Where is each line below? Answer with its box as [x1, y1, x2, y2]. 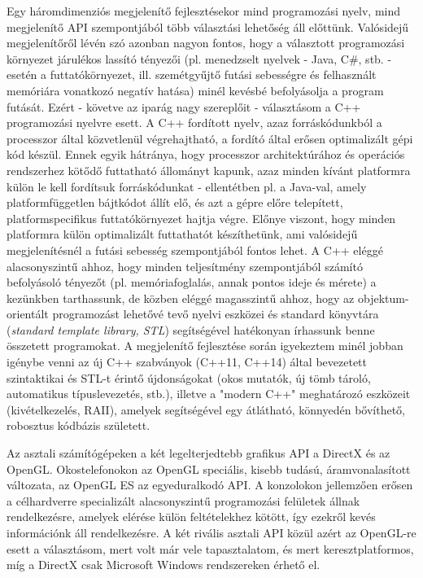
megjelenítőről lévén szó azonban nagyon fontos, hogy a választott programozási [7, 34, 405, 51]
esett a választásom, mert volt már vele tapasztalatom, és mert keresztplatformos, [7, 540, 414, 557]
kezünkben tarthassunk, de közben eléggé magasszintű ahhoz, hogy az [7, 289, 355, 306]
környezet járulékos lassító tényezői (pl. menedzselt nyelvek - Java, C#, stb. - [7, 50, 392, 67]
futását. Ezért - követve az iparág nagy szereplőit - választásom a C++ [7, 98, 361, 115]
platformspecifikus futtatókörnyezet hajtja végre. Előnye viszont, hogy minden [7, 209, 396, 226]
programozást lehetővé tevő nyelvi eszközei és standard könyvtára [52, 305, 379, 322]
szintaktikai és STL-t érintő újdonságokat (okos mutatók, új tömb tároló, [7, 369, 371, 386]
